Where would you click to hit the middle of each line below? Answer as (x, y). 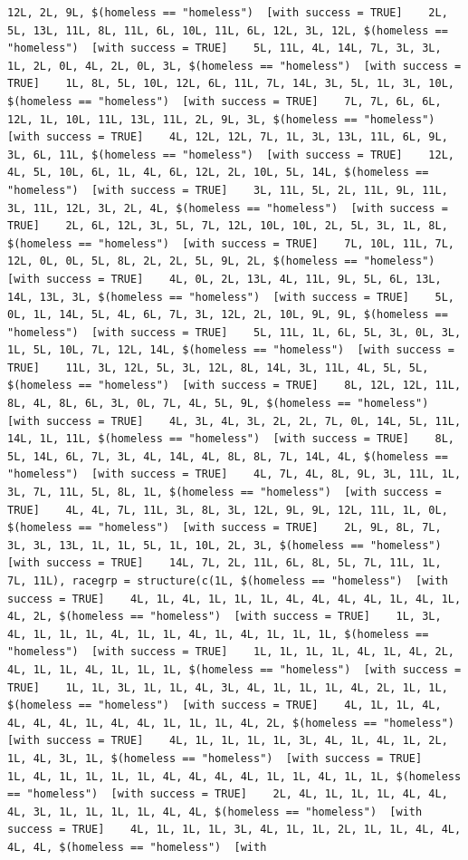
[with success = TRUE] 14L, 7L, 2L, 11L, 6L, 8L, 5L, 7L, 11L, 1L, (224, 563)
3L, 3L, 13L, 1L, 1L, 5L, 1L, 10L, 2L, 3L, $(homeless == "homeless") (224, 545)
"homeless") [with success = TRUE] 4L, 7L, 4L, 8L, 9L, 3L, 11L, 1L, (234, 474)
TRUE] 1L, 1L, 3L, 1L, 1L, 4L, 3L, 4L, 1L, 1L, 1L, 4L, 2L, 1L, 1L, (228, 687)
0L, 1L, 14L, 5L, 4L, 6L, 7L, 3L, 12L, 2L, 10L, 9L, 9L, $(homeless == (228, 315)
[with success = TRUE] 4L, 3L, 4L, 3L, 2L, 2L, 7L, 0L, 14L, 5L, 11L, (234, 421)
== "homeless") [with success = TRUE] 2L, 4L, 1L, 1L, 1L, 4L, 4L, (228, 794)
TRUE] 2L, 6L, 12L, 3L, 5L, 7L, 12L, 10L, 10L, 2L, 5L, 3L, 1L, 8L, (228, 226)
